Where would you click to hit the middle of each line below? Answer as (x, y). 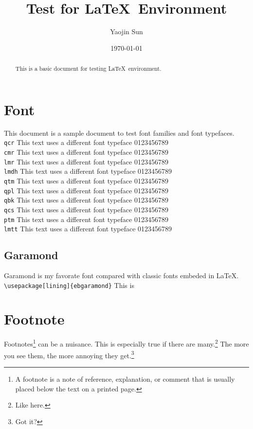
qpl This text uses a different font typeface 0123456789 (86, 190)
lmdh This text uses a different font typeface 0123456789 (88, 171)
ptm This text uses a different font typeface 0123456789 (86, 219)
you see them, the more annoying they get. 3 (69, 354)
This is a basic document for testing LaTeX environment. (88, 69)
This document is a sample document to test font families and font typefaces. (119, 133)
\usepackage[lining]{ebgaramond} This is (69, 285)
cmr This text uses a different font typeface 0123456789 (86, 152)
